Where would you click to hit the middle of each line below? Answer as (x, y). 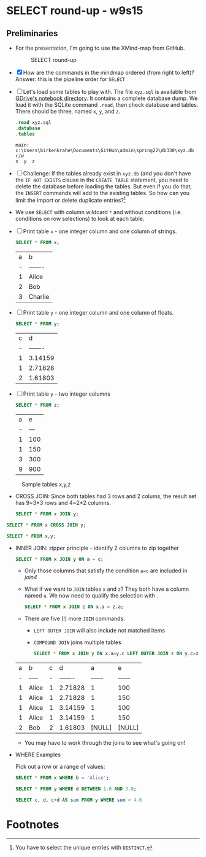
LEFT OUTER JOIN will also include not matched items (99, 631)
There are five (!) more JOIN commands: (75, 619)
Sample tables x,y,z (46, 484)
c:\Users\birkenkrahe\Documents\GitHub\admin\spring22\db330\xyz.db (105, 150)
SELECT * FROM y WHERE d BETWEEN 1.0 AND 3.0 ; (76, 789)
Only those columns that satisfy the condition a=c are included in (106, 571)
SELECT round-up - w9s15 (75, 11)
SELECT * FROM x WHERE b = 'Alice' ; (62, 778)
